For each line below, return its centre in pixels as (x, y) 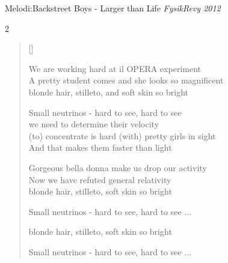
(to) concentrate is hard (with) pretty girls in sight (122, 135)
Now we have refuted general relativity (100, 179)
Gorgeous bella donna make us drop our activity (118, 167)
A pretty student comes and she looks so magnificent (126, 80)
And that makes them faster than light (100, 147)
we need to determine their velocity (94, 124)
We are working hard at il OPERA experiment (115, 68)
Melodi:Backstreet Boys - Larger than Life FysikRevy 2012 (113, 8)
